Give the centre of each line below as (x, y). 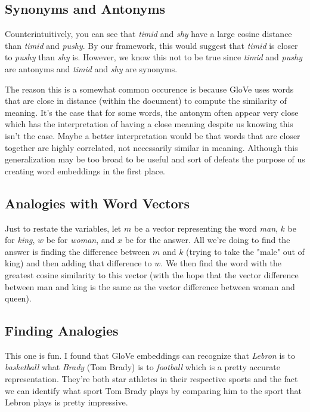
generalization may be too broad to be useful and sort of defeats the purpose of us (155, 159)
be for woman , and (80, 240)
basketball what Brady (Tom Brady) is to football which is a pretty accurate (142, 367)
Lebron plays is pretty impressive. (66, 402)
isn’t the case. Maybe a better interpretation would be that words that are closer (153, 135)
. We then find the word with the (221, 263)
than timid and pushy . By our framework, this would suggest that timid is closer (151, 45)
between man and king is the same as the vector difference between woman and (150, 286)
